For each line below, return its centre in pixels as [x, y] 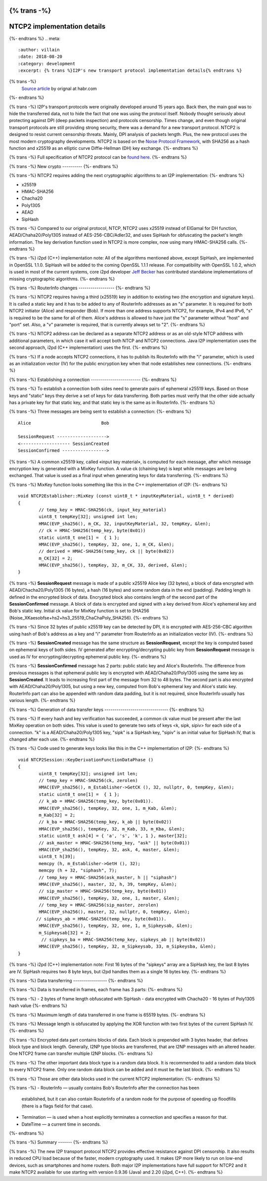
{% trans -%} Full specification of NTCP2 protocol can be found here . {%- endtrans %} [98, 157]
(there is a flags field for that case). [57, 1106]
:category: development [47, 64]
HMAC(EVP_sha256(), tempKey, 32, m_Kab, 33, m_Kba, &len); [112, 829]
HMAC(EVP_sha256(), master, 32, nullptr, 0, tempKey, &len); [114, 912]
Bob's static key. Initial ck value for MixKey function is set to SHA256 [79, 611]
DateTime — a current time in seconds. [61, 1124]
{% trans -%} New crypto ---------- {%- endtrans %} [64, 166]
